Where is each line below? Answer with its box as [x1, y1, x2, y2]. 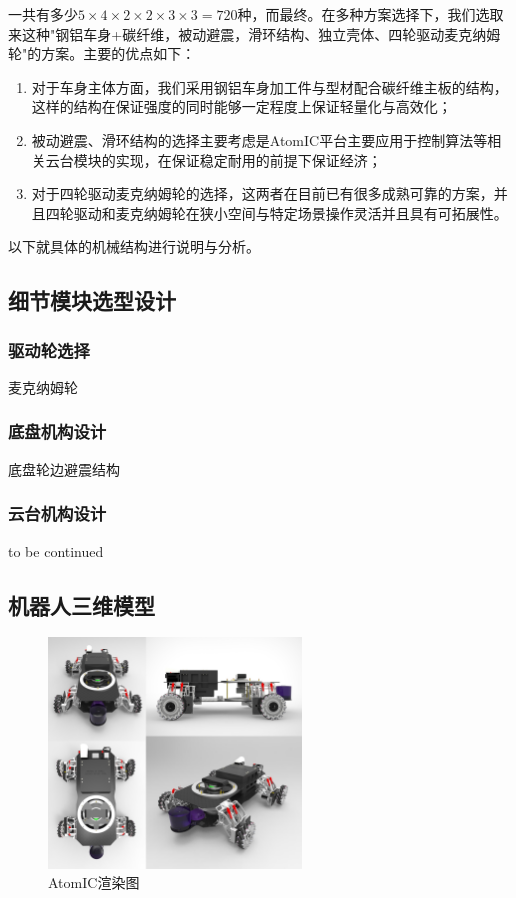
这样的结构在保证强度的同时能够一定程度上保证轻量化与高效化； [31, 96, 452, 117]
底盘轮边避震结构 [8, 458, 120, 479]
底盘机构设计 [8, 419, 107, 444]
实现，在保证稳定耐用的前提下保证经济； [115, 149, 382, 170]
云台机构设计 [8, 501, 107, 526]
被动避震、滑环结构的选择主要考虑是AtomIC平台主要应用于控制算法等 [31, 129, 488, 150]
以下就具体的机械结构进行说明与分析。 [8, 236, 260, 257]
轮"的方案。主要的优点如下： [8, 43, 196, 64]
